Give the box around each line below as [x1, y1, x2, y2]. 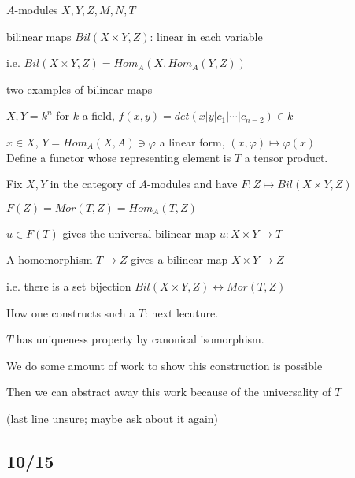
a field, [82, 107, 115, 124]
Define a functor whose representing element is [6, 149, 231, 165]
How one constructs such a [6, 304, 135, 321]
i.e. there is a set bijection [6, 277, 131, 294]
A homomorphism [6, 251, 93, 268]
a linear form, [159, 133, 225, 150]
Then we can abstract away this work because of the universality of [6, 384, 331, 400]
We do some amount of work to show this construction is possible [6, 357, 323, 373]
